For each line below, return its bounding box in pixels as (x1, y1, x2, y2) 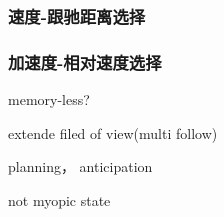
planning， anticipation (8, 156, 153, 177)
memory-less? (8, 89, 90, 110)
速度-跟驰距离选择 (8, 3, 146, 28)
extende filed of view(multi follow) (8, 122, 218, 143)
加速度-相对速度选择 (8, 49, 162, 74)
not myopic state (8, 189, 111, 210)
